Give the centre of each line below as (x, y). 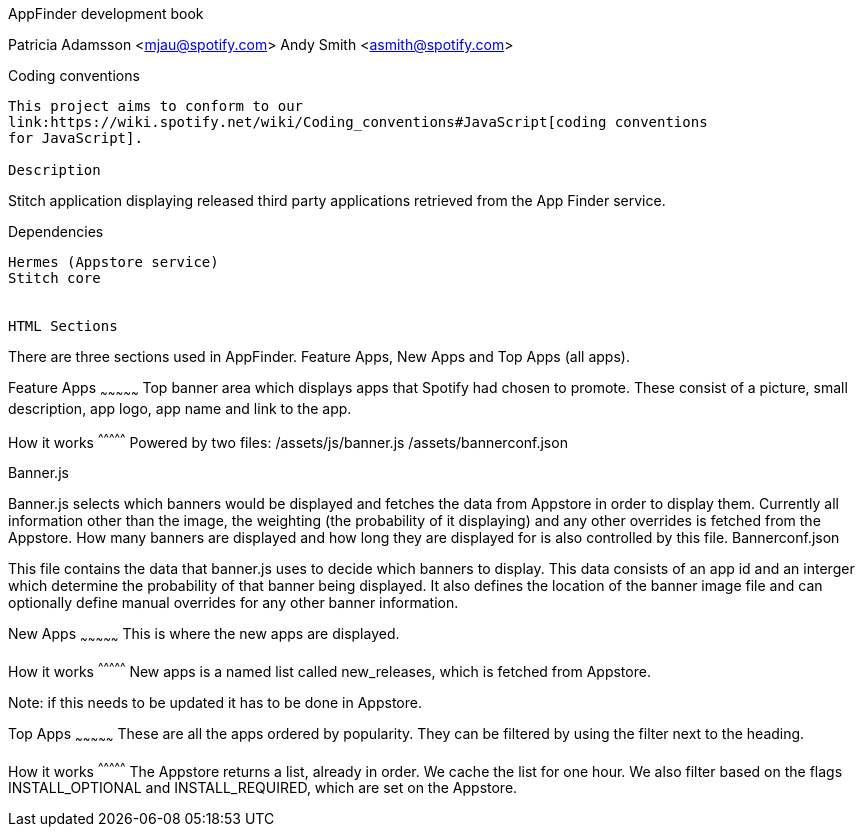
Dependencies (56, 231)
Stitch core (54, 278)
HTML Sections (63, 326)
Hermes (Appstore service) (113, 262)
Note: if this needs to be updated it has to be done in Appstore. (215, 702)
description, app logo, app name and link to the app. (180, 408)
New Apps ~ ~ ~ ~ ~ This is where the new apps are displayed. (204, 636)
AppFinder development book (106, 13)
